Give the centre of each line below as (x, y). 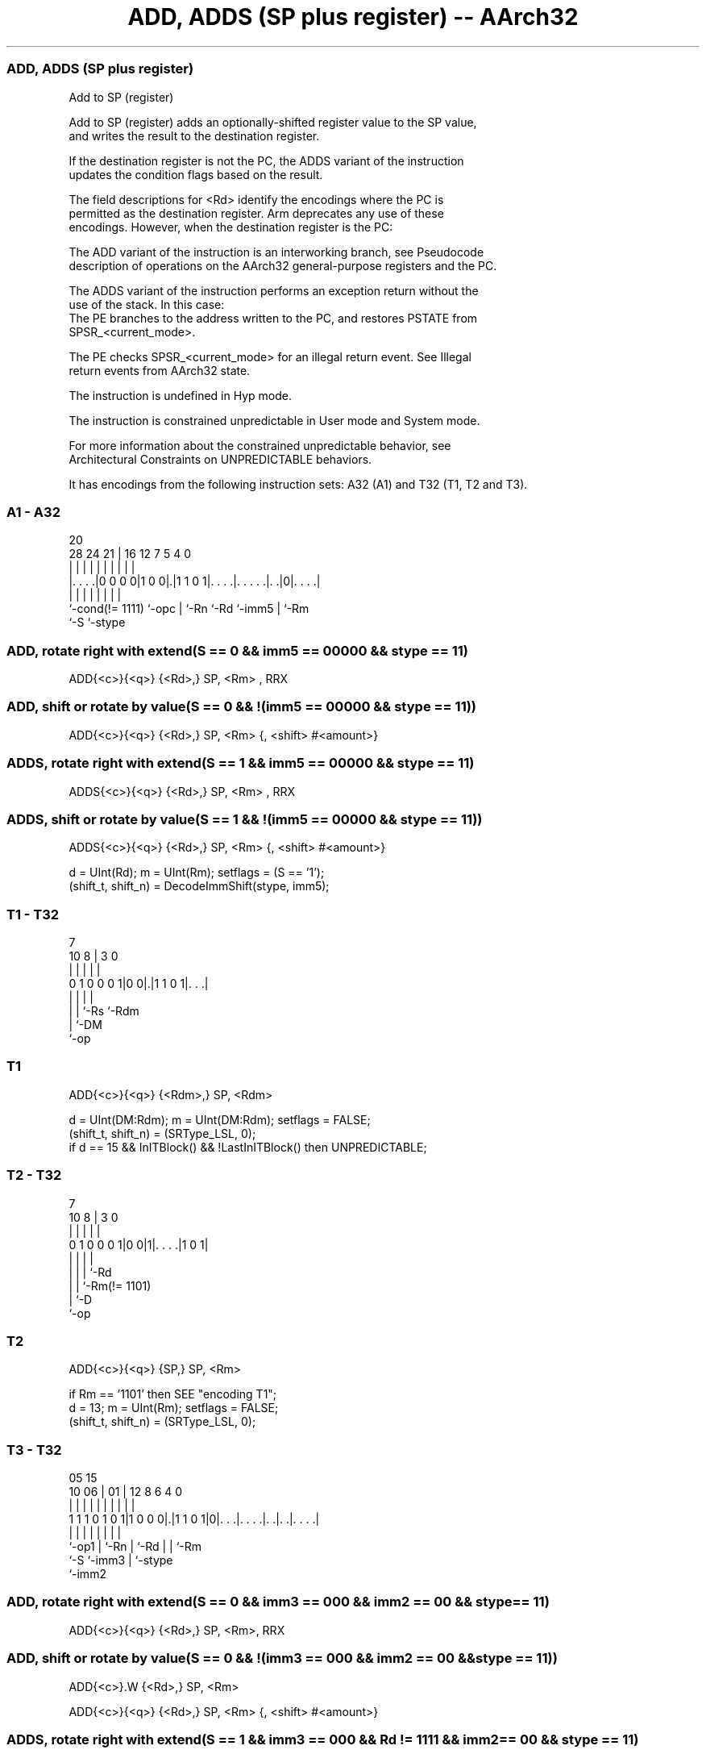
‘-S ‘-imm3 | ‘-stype (121, 1560)
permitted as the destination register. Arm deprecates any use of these (256, 213)
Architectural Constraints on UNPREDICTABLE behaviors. (220, 459)
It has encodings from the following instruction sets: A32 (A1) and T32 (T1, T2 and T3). (298, 484)
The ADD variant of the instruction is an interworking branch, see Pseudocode (276, 252)
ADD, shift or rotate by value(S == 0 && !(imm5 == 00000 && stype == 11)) (242, 707)
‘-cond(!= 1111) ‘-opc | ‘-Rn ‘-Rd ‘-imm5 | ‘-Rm (189, 609)
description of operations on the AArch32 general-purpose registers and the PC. (283, 265)
